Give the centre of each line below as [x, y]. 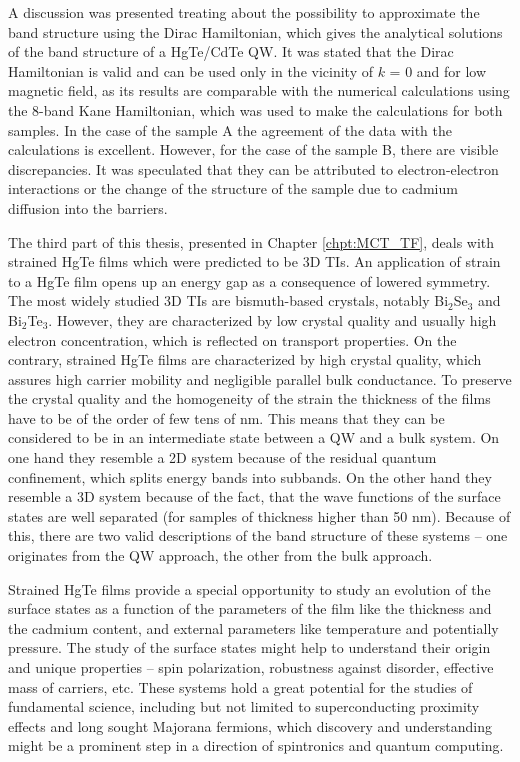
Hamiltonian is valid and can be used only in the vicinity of [190, 70]
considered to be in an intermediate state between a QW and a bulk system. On [254, 437]
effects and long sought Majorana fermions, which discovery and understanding [250, 725]
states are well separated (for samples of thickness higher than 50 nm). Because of [259, 515]
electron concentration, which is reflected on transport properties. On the [232, 339]
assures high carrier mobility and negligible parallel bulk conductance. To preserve [260, 378]
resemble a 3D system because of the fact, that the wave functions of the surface [254, 496]
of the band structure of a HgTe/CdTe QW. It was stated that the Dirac [231, 51]
